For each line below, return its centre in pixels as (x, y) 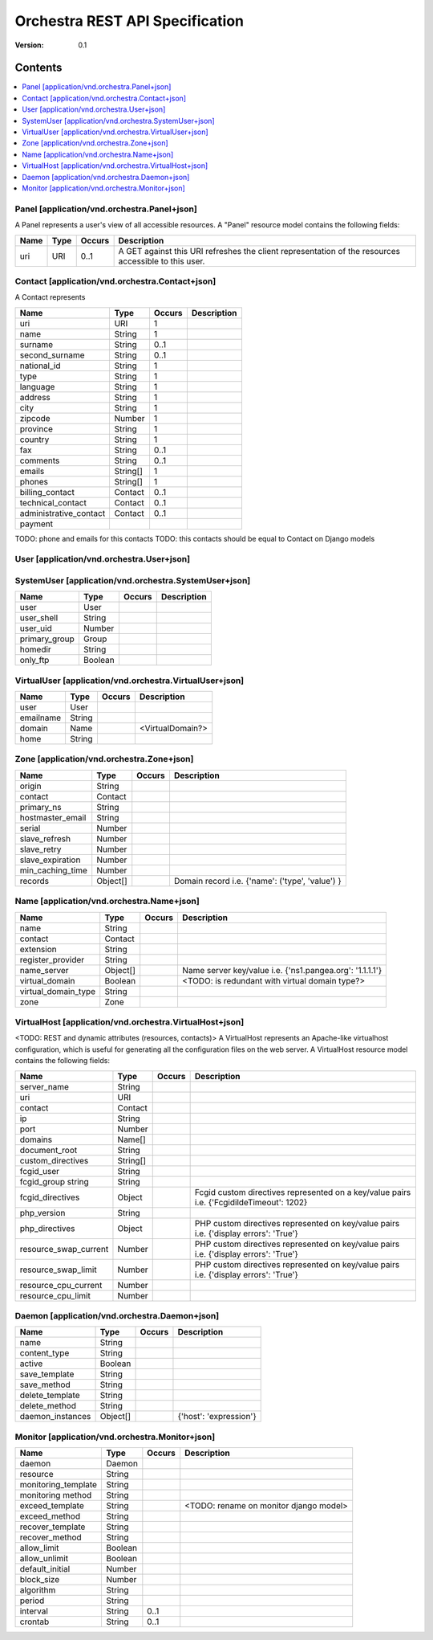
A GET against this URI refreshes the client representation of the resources (259, 251)
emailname (40, 718)
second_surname (52, 355)
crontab (34, 1622)
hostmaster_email (53, 817)
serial (30, 828)
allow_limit (39, 1548)
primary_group (47, 639)
